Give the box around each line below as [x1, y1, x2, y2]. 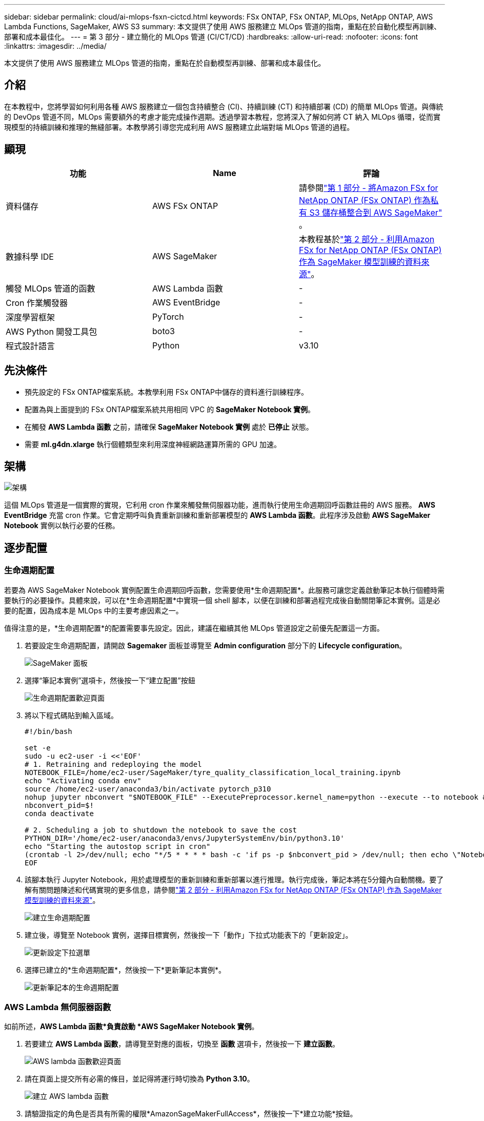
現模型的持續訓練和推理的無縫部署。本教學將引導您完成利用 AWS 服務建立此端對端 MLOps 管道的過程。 [4, 122, 354, 131]
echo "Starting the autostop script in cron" [25, 842, 211, 851]
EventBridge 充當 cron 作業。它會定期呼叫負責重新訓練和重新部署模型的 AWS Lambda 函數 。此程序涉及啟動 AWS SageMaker [4, 511, 431, 520]
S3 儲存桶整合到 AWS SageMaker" [309, 207, 442, 218]
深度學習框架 [6, 312, 55, 322]
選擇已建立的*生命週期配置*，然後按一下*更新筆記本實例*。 [25, 965, 226, 974]
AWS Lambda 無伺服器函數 [4, 1001, 111, 1012]
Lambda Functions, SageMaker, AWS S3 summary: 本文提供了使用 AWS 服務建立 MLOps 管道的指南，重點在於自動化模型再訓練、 [4, 22, 441, 31]
